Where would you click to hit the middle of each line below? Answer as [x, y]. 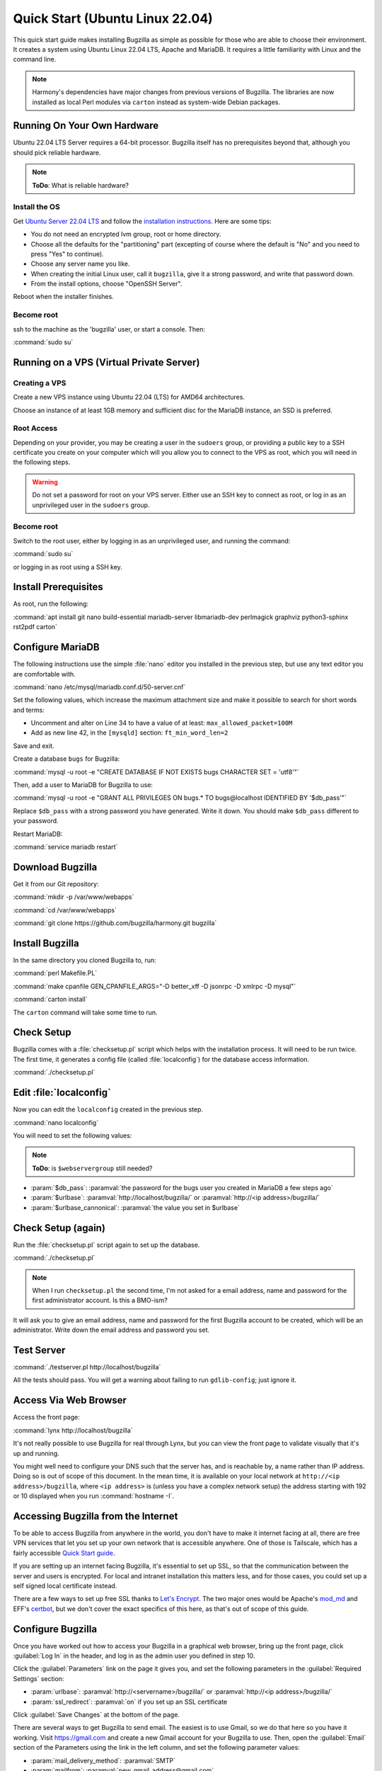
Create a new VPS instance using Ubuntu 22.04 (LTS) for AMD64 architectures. [129, 397]
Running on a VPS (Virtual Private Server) [106, 362]
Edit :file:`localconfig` [62, 1093]
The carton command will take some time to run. [86, 1012]
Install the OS [36, 207]
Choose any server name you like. [80, 264]
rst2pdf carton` [35, 627]
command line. [35, 60]
